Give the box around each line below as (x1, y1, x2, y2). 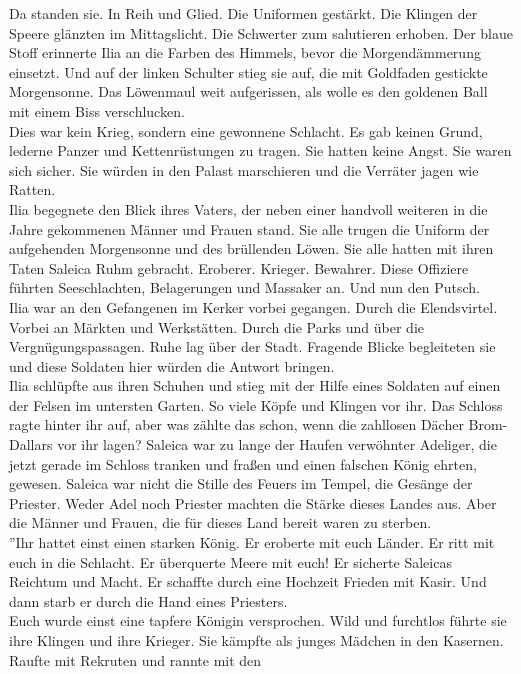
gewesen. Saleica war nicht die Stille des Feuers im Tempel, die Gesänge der (9, 473, 473, 494)
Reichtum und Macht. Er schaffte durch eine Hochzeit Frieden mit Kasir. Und (9, 571, 487, 592)
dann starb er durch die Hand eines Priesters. (9, 590, 288, 611)
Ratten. (9, 179, 56, 200)
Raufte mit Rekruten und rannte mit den (9, 649, 262, 670)
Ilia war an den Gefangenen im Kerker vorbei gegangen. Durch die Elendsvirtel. (9, 296, 498, 317)
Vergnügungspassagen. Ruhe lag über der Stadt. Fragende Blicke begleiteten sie (9, 336, 496, 357)
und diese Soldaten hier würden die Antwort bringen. (9, 355, 335, 376)
